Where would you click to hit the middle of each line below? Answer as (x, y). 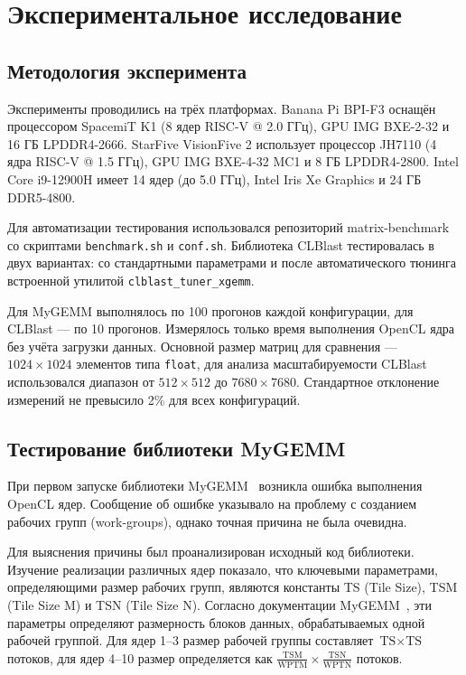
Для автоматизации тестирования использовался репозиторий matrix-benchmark (228, 227)
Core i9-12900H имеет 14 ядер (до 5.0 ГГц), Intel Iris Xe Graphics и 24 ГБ (214, 178)
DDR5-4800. (42, 197)
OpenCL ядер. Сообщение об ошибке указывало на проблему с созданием (212, 504)
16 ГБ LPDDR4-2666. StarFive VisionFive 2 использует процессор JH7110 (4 (222, 143)
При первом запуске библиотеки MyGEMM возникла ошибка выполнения (215, 486)
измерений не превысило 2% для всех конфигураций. (154, 399)
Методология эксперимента (127, 70)
